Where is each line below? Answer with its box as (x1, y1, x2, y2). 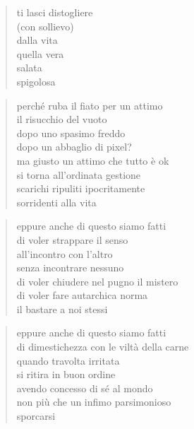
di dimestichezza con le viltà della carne (16, 339, 189, 354)
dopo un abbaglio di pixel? (16, 139, 132, 154)
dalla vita (16, 33, 58, 47)
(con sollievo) (16, 18, 74, 33)
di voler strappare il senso (16, 232, 128, 247)
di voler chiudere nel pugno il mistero (16, 274, 178, 288)
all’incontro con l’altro (16, 246, 113, 261)
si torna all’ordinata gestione (16, 167, 141, 182)
